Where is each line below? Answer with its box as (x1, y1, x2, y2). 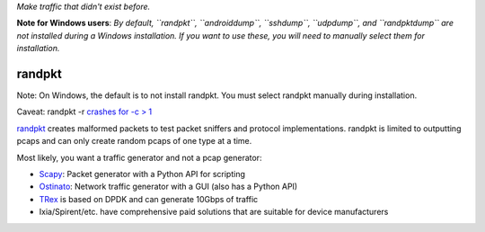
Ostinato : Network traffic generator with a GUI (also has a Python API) (39, 181, 298, 192)
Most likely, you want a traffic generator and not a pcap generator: (16, 152, 262, 163)
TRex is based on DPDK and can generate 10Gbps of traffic (39, 193, 259, 204)
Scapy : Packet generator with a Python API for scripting (39, 169, 246, 180)
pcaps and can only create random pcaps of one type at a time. (16, 136, 252, 147)
